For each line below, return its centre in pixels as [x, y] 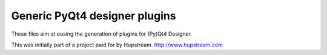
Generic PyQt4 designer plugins [94, 16]
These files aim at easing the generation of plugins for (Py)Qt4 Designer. [102, 34]
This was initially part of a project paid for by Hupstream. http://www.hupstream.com [117, 45]
